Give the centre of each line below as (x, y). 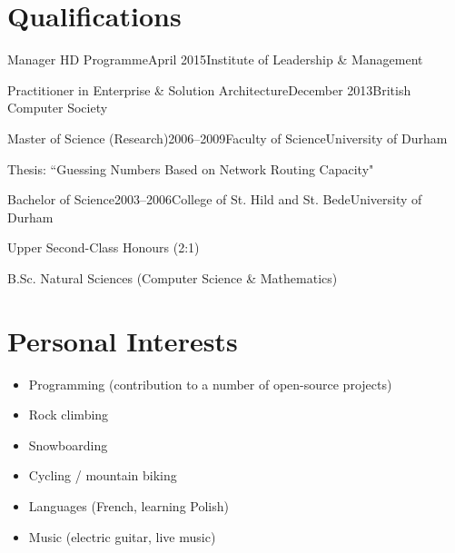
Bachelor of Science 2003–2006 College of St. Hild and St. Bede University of (215, 199)
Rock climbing (69, 415)
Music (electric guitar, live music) (122, 536)
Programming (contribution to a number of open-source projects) (210, 384)
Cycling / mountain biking (103, 475)
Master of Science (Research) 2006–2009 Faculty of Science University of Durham (227, 138)
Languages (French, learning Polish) (129, 505)
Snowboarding (68, 444)
